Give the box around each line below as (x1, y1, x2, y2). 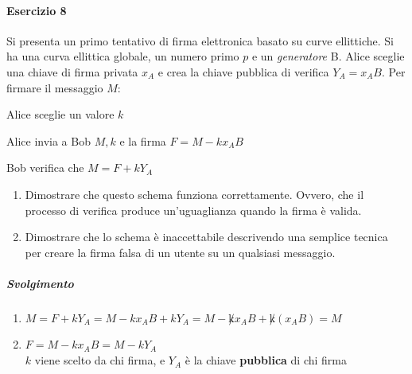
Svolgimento (6, 275, 74, 291)
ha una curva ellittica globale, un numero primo (6, 48, 239, 64)
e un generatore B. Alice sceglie (251, 48, 405, 64)
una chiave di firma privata (6, 63, 138, 80)
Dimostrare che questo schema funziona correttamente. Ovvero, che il (25, 185, 364, 202)
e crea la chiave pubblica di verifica (157, 63, 329, 80)
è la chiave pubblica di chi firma (185, 352, 348, 368)
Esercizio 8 (6, 2, 67, 18)
